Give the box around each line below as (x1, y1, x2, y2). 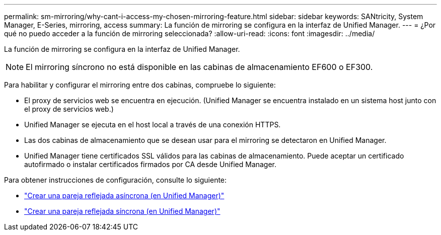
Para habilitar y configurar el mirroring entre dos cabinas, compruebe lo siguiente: (4, 81, 276, 89)
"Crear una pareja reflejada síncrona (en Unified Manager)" (24, 207, 220, 215)
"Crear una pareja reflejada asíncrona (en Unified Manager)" (24, 191, 225, 200)
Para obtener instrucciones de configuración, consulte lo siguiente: (4, 176, 227, 184)
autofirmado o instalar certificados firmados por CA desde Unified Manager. (24, 160, 277, 169)
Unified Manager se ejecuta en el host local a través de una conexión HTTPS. (24, 120, 281, 129)
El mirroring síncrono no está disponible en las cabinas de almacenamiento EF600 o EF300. (26, 62, 373, 72)
